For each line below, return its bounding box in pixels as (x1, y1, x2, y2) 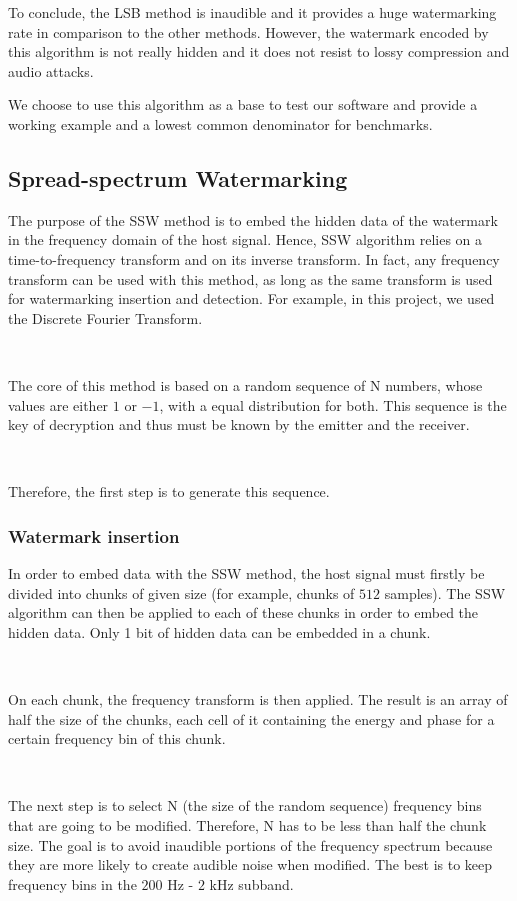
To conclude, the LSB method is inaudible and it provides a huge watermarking (8, 2, 497, 22)
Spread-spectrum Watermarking (8, 162, 348, 193)
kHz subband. (209, 873, 294, 894)
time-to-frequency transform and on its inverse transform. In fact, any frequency (8, 248, 500, 269)
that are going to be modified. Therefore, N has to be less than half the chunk (8, 815, 487, 836)
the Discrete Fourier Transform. (8, 307, 203, 328)
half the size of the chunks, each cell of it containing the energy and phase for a (8, 708, 495, 729)
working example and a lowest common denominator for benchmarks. (8, 113, 433, 134)
